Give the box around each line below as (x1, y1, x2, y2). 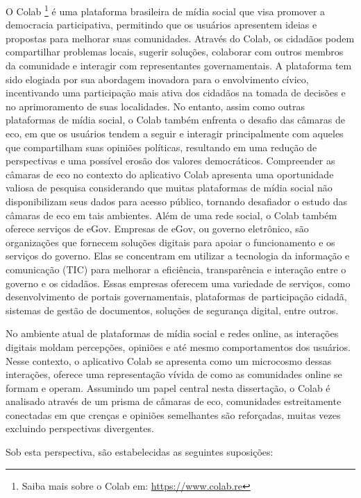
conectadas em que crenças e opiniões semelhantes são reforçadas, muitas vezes (6, 407, 341, 422)
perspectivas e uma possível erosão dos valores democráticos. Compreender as (6, 153, 335, 168)
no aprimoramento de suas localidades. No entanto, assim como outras (6, 98, 305, 113)
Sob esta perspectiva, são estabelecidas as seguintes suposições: (6, 445, 274, 459)
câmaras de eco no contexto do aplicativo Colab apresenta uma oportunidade (6, 166, 334, 181)
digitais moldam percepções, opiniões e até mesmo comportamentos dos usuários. (6, 339, 351, 354)
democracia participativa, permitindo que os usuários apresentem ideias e (6, 17, 317, 32)
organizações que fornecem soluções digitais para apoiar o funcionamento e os (6, 234, 335, 249)
